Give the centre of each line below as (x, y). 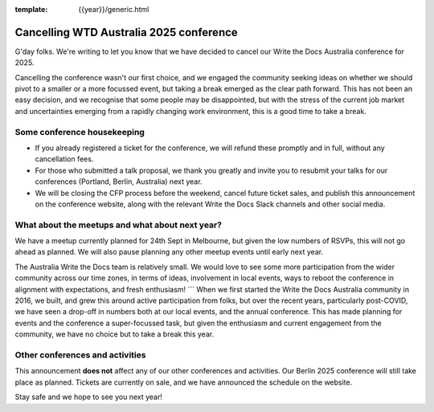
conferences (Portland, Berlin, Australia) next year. (119, 182)
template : (31, 9)
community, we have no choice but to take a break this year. (115, 334)
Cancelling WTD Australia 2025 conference (127, 32)
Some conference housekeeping (80, 132)
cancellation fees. (64, 159)
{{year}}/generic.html (114, 9)
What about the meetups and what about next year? (119, 225)
